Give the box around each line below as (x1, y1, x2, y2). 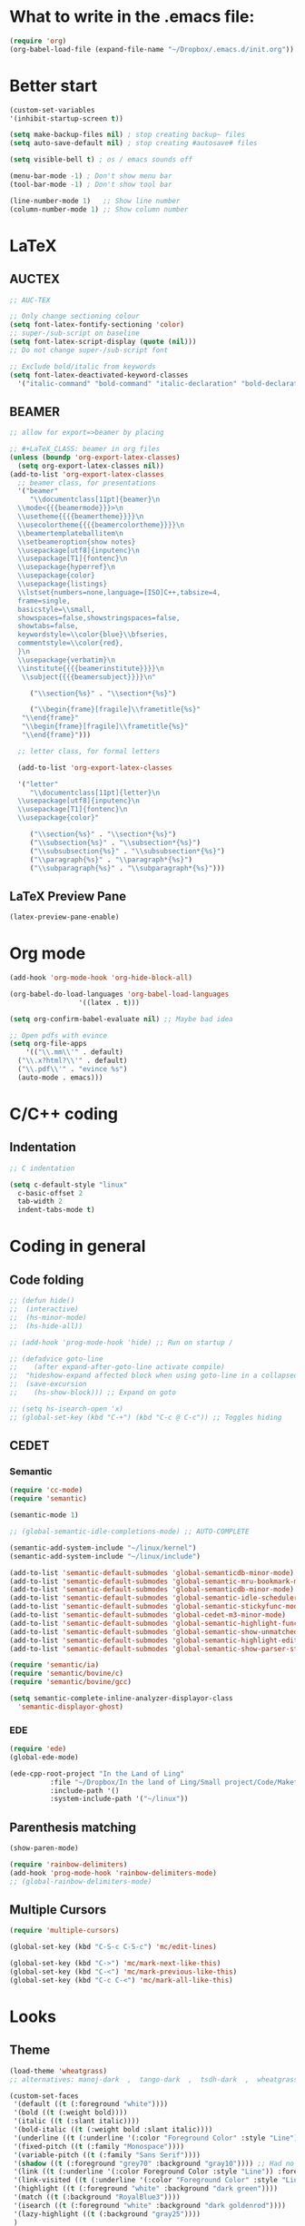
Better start (9, 75, 98, 96)
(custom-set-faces (9, 2091, 79, 2101)
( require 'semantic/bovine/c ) (9, 1669, 124, 1679)
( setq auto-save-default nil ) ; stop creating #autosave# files (9, 139, 258, 148)
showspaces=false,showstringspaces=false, (17, 613, 181, 623)
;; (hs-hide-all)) (9, 1321, 84, 1331)
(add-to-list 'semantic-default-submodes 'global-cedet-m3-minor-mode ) (9, 1610, 286, 1620)
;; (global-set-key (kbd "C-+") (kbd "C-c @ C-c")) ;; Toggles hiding (9, 1413, 282, 1422)
